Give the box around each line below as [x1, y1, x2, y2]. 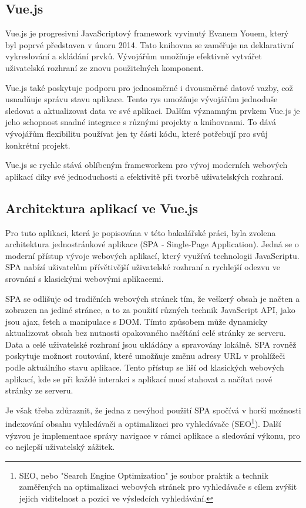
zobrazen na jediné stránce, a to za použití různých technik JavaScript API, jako [5, 304, 295, 316]
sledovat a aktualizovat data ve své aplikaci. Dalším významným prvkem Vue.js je [5, 104, 300, 116]
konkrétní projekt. [5, 139, 70, 151]
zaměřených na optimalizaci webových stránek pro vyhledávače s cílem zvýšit [19, 480, 297, 493]
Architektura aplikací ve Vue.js [5, 199, 199, 217]
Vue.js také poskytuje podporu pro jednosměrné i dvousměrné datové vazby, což [5, 81, 293, 93]
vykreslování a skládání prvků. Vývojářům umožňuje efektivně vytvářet [5, 50, 262, 62]
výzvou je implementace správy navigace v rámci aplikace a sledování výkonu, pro [5, 429, 300, 441]
